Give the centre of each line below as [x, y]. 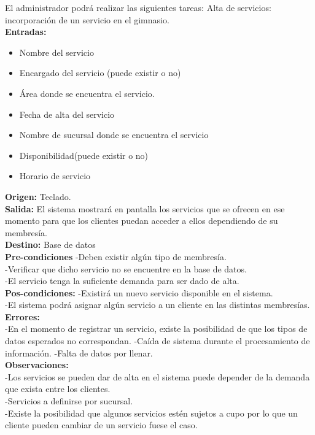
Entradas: [26, 32]
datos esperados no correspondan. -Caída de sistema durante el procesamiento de [157, 341]
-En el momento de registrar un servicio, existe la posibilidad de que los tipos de [156, 329]
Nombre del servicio [56, 52]
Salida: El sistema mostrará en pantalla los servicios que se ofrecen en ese [145, 208]
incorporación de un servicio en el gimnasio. [87, 19]
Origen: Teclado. [38, 196]
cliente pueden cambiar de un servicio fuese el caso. [101, 425]
